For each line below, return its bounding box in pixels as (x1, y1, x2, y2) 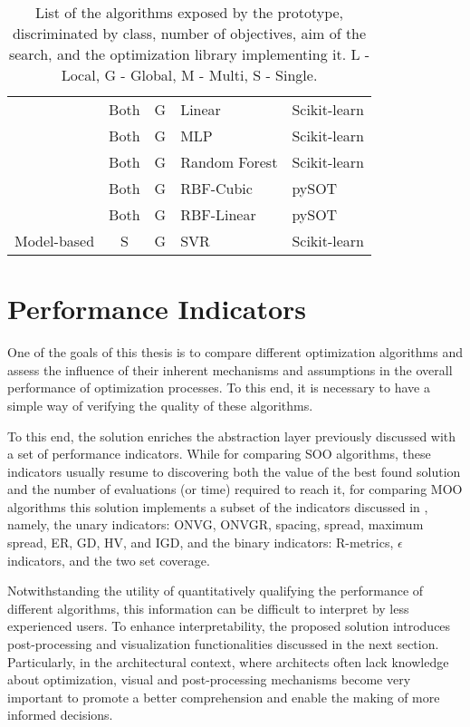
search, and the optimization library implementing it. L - (8, 44, 370, 64)
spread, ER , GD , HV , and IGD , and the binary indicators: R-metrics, (7, 533, 394, 552)
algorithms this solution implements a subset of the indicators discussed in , (7, 497, 428, 516)
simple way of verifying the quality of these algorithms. (7, 395, 313, 414)
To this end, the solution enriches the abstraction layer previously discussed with (7, 426, 456, 445)
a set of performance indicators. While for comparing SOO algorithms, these (7, 444, 431, 463)
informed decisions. (7, 705, 113, 724)
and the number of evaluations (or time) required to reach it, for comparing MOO (7, 480, 463, 499)
